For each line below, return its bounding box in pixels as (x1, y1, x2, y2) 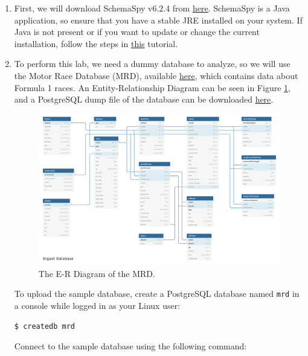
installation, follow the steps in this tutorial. (14, 37, 178, 49)
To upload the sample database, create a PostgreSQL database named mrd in (14, 287, 300, 300)
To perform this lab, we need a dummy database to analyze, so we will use (14, 57, 290, 70)
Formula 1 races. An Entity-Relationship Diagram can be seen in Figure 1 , (14, 81, 290, 94)
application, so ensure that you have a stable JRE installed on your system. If (14, 13, 303, 26)
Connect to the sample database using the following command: (14, 340, 247, 352)
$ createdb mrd (14, 322, 75, 331)
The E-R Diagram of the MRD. (38, 267, 155, 279)
